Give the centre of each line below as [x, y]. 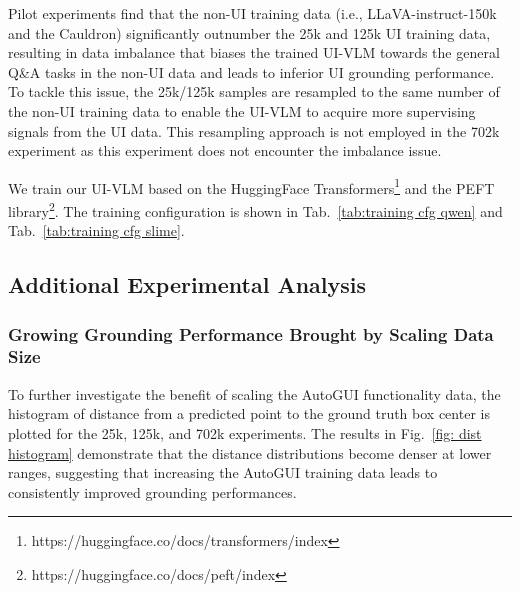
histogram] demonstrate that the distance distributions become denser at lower [250, 452]
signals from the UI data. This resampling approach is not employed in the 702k [254, 130]
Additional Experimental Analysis [187, 284]
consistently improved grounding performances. [152, 491]
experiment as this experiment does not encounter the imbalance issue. [225, 150]
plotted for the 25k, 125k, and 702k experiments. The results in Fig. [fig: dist [245, 432]
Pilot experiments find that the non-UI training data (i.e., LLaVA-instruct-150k [252, 13]
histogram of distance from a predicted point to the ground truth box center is [249, 413]
